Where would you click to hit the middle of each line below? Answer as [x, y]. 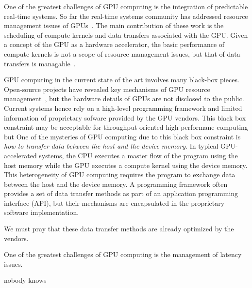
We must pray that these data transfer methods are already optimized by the [119, 229]
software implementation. [42, 212]
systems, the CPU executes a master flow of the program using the [138, 155]
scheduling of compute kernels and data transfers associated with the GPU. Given [126, 35]
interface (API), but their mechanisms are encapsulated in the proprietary [114, 203]
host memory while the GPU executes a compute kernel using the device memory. [126, 165]
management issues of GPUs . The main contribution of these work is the [114, 25]
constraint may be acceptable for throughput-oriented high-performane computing [126, 127]
